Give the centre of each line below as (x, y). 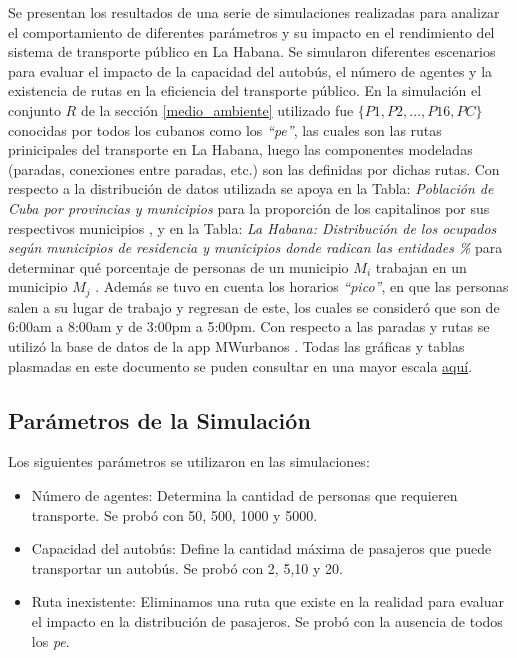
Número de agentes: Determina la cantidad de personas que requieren (244, 494)
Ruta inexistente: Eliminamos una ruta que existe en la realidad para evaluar (267, 601)
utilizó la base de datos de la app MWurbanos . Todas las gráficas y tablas (236, 345)
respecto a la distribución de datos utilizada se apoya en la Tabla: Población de (251, 188)
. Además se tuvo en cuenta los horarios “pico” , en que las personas (302, 286)
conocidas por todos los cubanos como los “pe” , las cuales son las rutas (225, 129)
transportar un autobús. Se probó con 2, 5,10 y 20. (187, 567)
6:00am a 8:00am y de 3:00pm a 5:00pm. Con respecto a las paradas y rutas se (249, 326)
